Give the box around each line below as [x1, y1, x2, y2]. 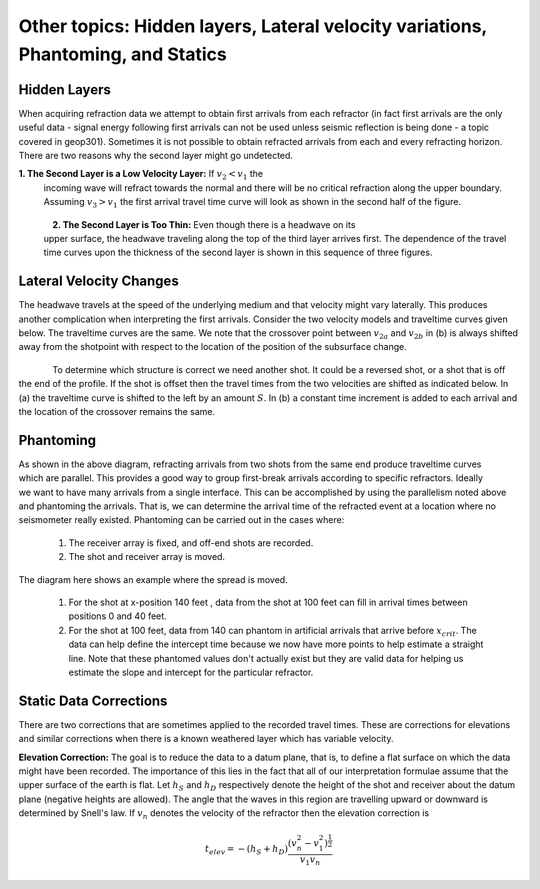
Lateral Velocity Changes [18, 273, 179, 290]
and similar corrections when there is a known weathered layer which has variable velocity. [18, 733, 394, 745]
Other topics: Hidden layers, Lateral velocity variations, [18, 15, 487, 37]
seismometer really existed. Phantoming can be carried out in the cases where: [18, 514, 345, 526]
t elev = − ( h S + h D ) [205, 843, 289, 857]
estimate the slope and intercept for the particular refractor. [68, 666, 314, 678]
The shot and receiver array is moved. [68, 551, 225, 563]
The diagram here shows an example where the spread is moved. [18, 573, 289, 585]
